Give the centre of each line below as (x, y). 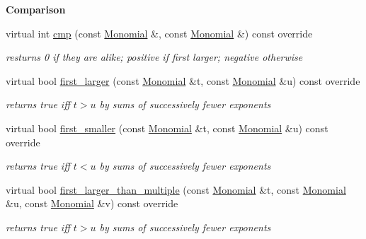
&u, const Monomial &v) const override (92, 203)
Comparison (36, 9)
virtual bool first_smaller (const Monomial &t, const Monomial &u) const (167, 128)
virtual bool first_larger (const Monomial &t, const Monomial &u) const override (183, 80)
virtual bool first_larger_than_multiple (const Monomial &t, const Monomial (176, 189)
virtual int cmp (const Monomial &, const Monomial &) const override (159, 33)
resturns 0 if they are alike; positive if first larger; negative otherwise (154, 57)
